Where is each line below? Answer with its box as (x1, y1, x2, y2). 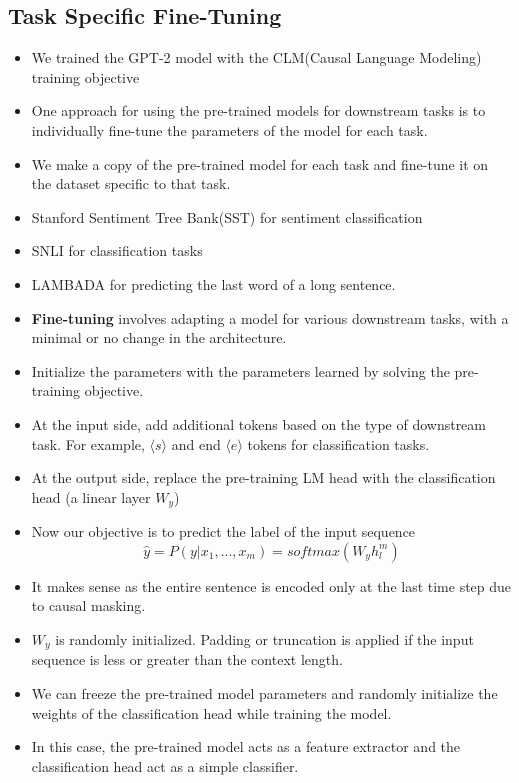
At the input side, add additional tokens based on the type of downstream (31, 413, 486, 434)
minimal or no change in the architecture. (31, 327, 287, 348)
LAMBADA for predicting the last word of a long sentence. (31, 273, 396, 294)
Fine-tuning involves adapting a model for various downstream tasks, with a (31, 307, 509, 328)
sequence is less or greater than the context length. (31, 649, 343, 670)
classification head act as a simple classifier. (31, 755, 299, 776)
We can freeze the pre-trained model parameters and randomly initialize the (31, 682, 498, 703)
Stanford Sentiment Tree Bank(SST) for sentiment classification (31, 206, 423, 227)
